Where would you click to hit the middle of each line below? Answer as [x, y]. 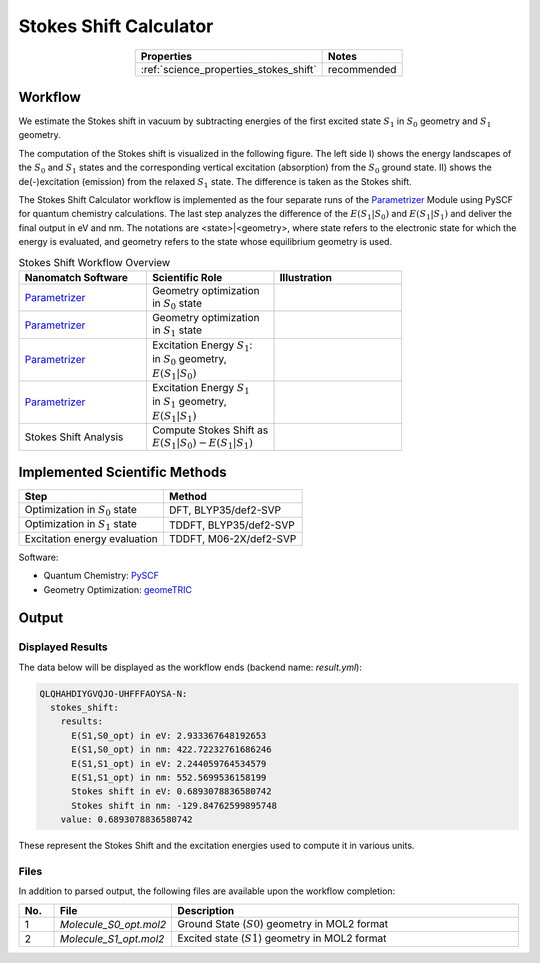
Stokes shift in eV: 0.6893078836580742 [171, 791]
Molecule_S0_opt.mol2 [113, 924]
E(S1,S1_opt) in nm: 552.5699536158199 [169, 778]
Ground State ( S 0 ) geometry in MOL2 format [283, 923]
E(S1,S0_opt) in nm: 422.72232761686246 [171, 749]
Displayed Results [63, 647]
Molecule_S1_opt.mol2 [112, 939]
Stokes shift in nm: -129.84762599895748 [174, 805]
